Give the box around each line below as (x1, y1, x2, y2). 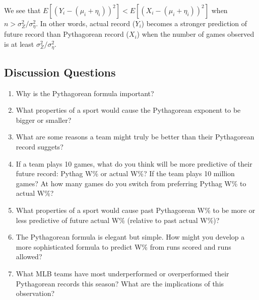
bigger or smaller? (16, 114, 72, 125)
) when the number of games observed (137, 29, 254, 39)
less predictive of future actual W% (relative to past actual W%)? (16, 214, 220, 225)
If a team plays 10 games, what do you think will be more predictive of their (16, 158, 252, 169)
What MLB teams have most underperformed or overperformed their (16, 268, 229, 279)
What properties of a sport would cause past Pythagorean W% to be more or (16, 205, 255, 215)
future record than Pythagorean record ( (4, 29, 129, 39)
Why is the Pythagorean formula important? (16, 88, 154, 98)
